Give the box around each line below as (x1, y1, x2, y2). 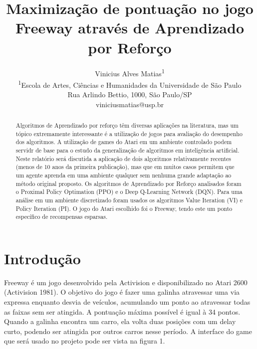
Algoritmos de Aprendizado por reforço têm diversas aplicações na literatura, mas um (15, 121, 239, 129)
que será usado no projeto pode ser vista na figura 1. (4, 336, 165, 346)
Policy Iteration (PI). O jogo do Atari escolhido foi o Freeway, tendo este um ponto (15, 204, 233, 212)
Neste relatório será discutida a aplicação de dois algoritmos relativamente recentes (15, 154, 232, 163)
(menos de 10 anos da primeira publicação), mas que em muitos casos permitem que (15, 163, 235, 171)
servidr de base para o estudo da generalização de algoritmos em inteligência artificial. (15, 146, 240, 154)
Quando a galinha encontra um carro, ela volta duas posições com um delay (4, 316, 236, 327)
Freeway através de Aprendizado (15, 17, 244, 38)
